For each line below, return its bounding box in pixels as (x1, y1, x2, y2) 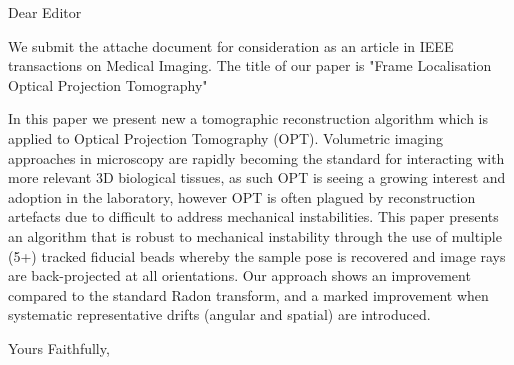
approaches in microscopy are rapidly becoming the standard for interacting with (8, 147, 505, 168)
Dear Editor (8, 2, 82, 22)
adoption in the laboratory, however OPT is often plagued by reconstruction (8, 186, 476, 207)
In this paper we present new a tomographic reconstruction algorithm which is (8, 108, 489, 129)
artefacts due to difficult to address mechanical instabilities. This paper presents (8, 206, 499, 227)
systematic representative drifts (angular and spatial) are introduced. (8, 304, 431, 325)
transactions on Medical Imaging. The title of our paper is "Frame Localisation (8, 55, 492, 76)
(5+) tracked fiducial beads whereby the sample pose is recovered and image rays (8, 245, 506, 266)
